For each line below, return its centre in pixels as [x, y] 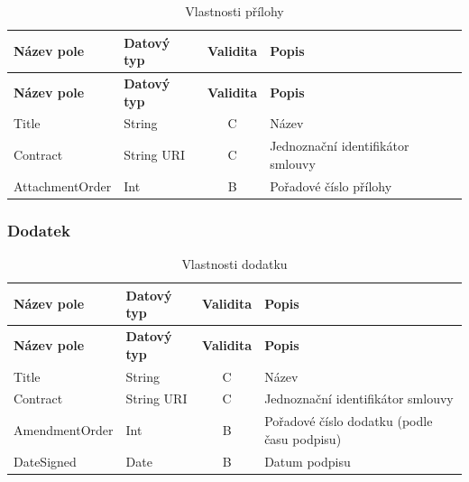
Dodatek [39, 230]
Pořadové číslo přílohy [331, 185]
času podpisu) [303, 438]
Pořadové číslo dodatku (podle [349, 421]
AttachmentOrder [63, 185]
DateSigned [45, 461]
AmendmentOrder [64, 430]
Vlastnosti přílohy [234, 11]
